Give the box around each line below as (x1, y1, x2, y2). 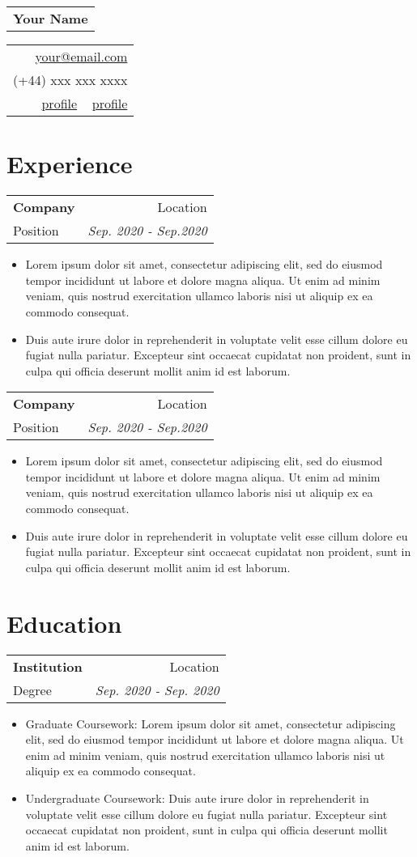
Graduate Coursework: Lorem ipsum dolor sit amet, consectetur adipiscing (25, 715, 396, 732)
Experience (6, 147, 133, 180)
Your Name (13, 9, 88, 28)
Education (6, 606, 122, 639)
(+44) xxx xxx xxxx (13, 70, 128, 89)
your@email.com (35, 47, 128, 66)
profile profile (41, 94, 128, 112)
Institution (13, 656, 83, 676)
